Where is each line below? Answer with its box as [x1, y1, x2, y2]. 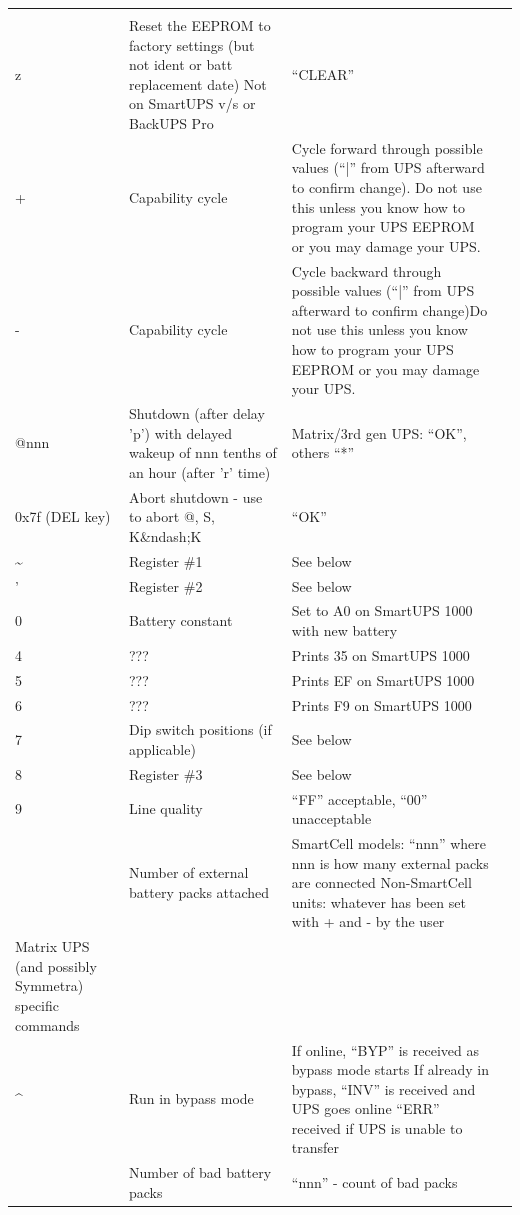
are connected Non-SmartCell [291, 872, 472, 893]
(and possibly [15, 955, 97, 976]
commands [15, 1014, 80, 1035]
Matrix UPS [15, 936, 90, 957]
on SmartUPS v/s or [129, 93, 256, 114]
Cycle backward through [291, 260, 442, 281]
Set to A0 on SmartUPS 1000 [291, 600, 473, 621]
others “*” [291, 442, 355, 463]
